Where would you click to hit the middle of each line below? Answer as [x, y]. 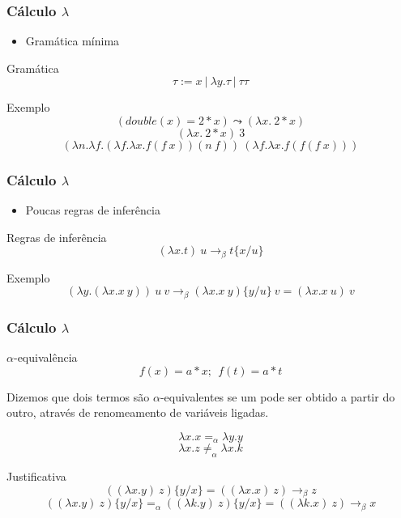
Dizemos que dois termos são [78, 396]
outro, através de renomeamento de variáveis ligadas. [138, 412]
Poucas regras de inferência [93, 210]
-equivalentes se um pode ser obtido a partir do [277, 396]
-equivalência [45, 357]
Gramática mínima [73, 41]
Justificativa [36, 476]
